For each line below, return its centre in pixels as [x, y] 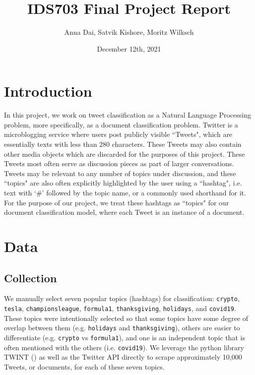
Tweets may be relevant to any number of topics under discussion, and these [120, 173]
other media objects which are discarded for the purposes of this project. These [125, 154]
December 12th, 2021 [129, 48]
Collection [31, 278]
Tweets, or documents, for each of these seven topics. [84, 366]
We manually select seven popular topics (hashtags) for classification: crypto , [122, 298]
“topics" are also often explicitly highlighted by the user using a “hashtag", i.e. [123, 183]
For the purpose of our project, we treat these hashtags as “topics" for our [117, 202]
